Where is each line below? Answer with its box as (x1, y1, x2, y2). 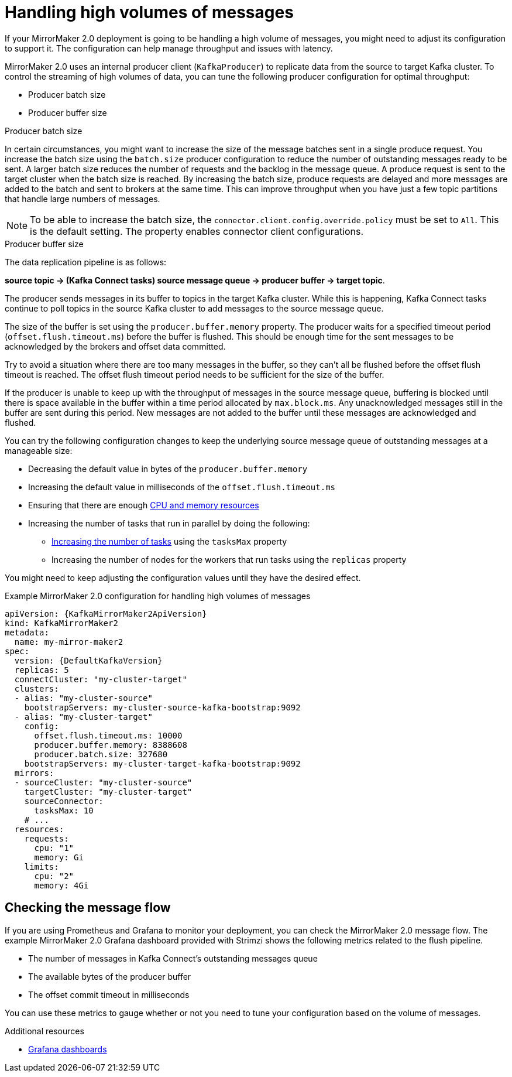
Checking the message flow (5, 900, 171, 915)
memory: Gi (34, 852, 84, 862)
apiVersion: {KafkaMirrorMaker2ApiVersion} (5, 608, 207, 618)
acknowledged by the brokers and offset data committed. (5, 341, 226, 351)
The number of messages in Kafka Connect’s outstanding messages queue (28, 953, 318, 963)
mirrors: (14, 768, 54, 778)
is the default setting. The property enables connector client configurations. (30, 225, 364, 237)
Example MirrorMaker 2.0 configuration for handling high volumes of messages (5, 590, 311, 601)
